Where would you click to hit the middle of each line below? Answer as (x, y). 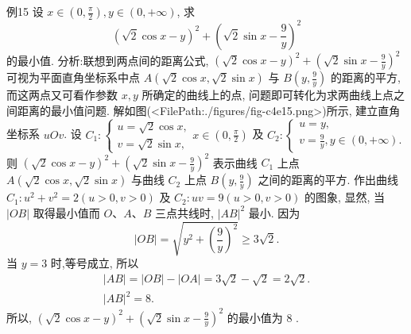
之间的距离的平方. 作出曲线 (328, 180)
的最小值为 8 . (263, 317)
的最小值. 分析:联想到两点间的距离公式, (108, 60)
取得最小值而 (66, 212)
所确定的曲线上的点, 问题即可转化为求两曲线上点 (268, 94)
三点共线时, (184, 212)
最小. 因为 (274, 212)
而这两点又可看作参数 (62, 94)
